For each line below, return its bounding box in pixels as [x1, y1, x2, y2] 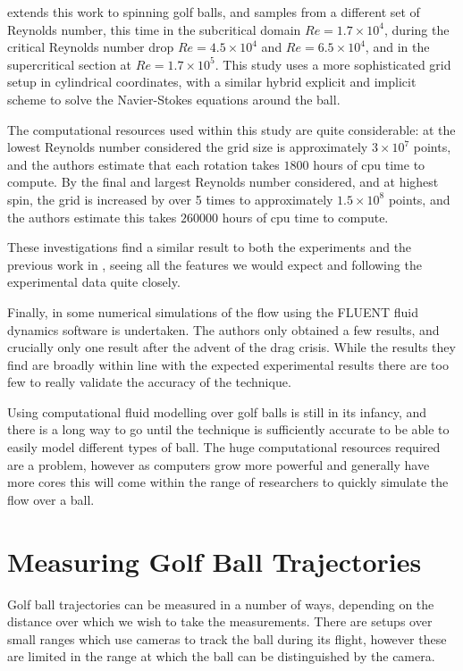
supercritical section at [7, 55, 132, 73]
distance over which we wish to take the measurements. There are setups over [7, 612, 433, 631]
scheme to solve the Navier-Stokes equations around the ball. [7, 89, 341, 108]
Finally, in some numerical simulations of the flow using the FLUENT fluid [7, 302, 419, 321]
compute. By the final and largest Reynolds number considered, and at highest [7, 172, 439, 191]
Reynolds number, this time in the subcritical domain [7, 20, 301, 38]
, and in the [365, 38, 430, 56]
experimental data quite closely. [7, 273, 181, 291]
